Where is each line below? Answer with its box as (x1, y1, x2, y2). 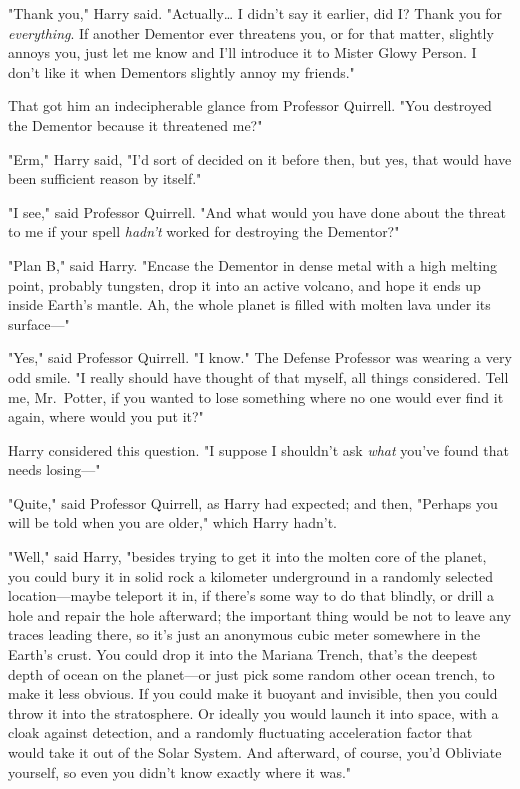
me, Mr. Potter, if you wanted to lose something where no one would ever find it (8, 386, 504, 407)
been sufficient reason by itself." (8, 168, 202, 189)
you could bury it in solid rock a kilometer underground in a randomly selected (8, 565, 493, 586)
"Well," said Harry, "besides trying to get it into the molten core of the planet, (8, 546, 487, 567)
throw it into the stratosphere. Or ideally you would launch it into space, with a (8, 702, 499, 723)
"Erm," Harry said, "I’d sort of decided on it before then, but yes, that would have (8, 148, 512, 169)
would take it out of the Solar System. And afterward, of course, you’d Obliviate (8, 742, 502, 762)
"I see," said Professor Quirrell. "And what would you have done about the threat (8, 201, 506, 222)
